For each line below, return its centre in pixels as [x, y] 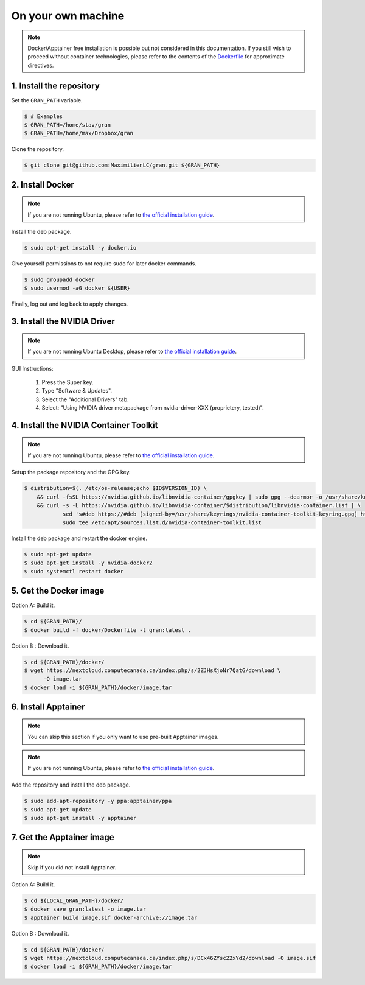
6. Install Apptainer [48, 707]
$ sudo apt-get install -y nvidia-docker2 [88, 563]
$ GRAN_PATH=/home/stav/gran [68, 125]
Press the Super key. [68, 382]
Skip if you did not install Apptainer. [72, 868]
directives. [41, 65]
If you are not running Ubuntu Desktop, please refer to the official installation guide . [132, 352]
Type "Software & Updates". [77, 391]
